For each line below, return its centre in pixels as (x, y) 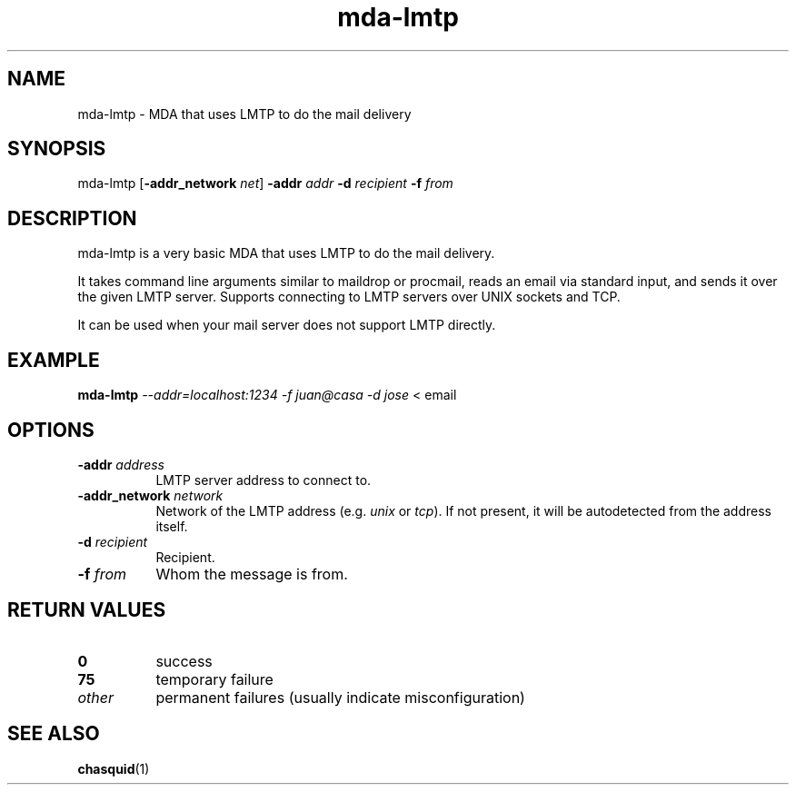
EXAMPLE (54, 360)
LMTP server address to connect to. (264, 480)
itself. (172, 526)
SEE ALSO (54, 734)
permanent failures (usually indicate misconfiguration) (340, 697)
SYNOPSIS (57, 149)
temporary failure (214, 679)
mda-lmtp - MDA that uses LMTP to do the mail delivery (244, 114)
